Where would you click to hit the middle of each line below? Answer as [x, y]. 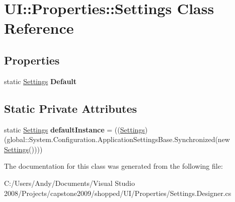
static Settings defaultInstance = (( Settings [74, 129]
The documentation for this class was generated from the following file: [113, 166]
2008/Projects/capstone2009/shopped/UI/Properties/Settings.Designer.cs [118, 193]
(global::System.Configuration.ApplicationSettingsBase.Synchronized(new [117, 139]
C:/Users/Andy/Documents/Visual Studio [69, 183]
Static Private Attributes [71, 108]
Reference [39, 28]
